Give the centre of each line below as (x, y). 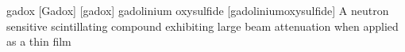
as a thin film (39, 41)
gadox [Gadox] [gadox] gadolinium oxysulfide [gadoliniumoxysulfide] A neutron (198, 10)
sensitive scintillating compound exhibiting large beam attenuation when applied (202, 26)
